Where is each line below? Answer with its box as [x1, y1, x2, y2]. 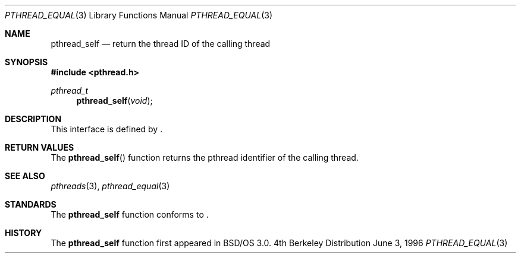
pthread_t [51, 85, 89, 95]
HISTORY [5, 228, 42, 238]
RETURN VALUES [5, 142, 74, 152]
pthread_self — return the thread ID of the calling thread [51, 39, 271, 49]
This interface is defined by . [51, 124, 163, 134]
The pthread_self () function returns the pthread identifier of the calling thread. [51, 152, 359, 163]
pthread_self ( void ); [76, 95, 153, 106]
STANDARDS [5, 199, 57, 209]
